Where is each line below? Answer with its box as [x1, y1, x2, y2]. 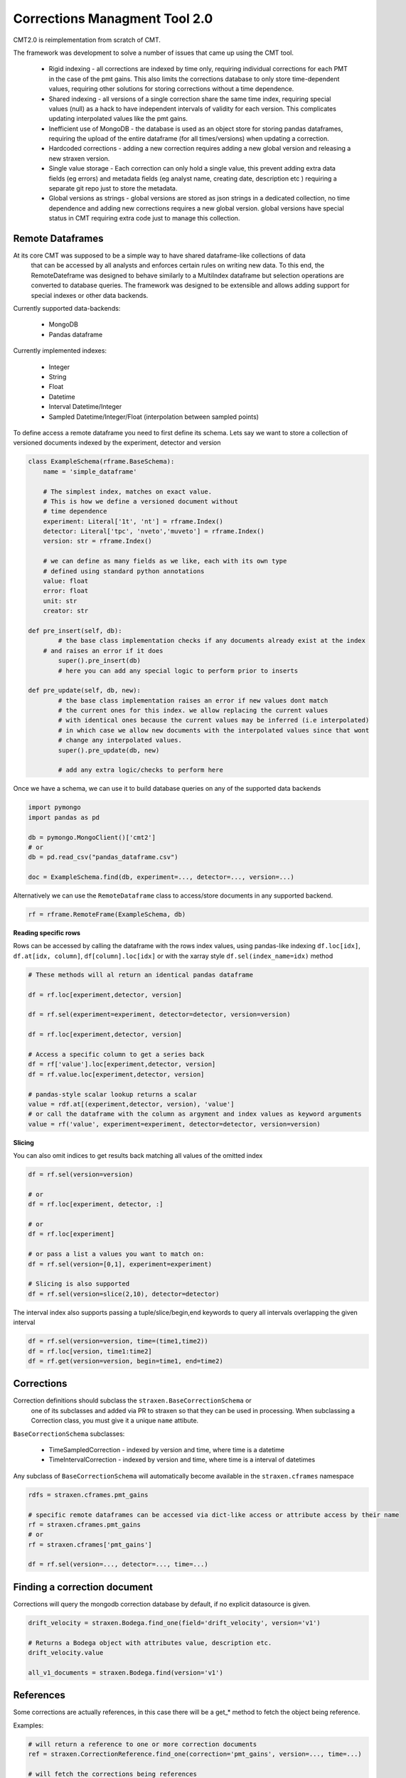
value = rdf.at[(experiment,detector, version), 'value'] [28, 1100, 235, 1108]
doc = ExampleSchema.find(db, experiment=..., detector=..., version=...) [28, 873, 295, 881]
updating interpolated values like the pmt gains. [48, 115, 188, 123]
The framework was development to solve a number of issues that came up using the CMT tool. [13, 48, 294, 57]
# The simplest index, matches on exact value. [43, 487, 213, 496]
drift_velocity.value [28, 1649, 104, 1657]
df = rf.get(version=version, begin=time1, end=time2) [28, 1357, 223, 1365]
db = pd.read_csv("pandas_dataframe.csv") [28, 853, 178, 861]
